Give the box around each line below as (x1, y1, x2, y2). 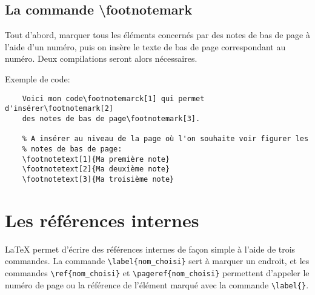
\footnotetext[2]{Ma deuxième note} (22, 165, 170, 174)
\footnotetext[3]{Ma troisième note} (22, 174, 174, 184)
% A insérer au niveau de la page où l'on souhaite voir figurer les (22, 134, 309, 144)
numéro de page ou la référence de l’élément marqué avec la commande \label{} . (5, 278, 309, 291)
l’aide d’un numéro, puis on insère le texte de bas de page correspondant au (5, 40, 286, 53)
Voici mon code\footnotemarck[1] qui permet (22, 94, 205, 103)
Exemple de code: (5, 72, 70, 85)
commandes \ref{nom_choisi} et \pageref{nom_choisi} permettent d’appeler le (5, 266, 310, 279)
